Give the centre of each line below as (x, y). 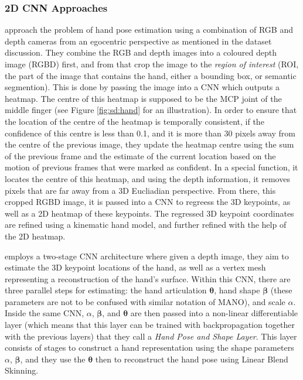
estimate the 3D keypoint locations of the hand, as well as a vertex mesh (135, 267)
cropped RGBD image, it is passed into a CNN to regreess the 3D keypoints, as (148, 202)
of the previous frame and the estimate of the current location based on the (140, 155)
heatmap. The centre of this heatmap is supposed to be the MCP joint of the (143, 98)
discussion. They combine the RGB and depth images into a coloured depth (141, 52)
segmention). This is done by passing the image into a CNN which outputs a (142, 87)
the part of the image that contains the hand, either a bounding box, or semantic (151, 75)
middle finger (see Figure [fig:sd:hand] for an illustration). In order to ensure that (151, 110)
